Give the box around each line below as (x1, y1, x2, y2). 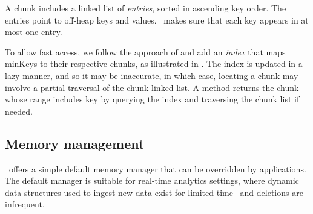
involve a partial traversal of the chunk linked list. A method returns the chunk (5, 81, 299, 93)
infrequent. (5, 198, 45, 210)
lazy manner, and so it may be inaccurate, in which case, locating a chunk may (5, 69, 298, 81)
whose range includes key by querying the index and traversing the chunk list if (5, 93, 300, 105)
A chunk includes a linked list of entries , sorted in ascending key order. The (5, 2, 286, 14)
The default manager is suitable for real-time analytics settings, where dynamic (5, 174, 299, 187)
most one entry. (5, 25, 62, 38)
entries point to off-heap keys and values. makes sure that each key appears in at (5, 13, 309, 26)
